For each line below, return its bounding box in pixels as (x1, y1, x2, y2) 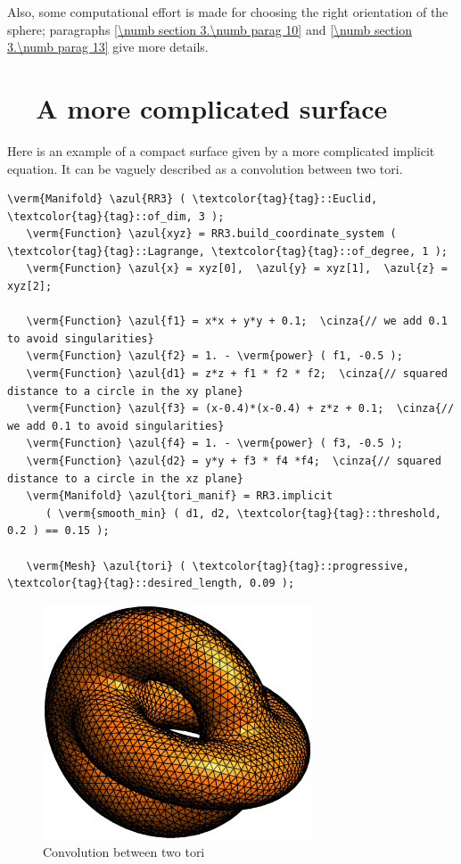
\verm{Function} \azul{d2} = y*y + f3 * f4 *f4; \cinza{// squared (26, 455, 441, 467)
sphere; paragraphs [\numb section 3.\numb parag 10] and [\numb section (7, 20, 412, 38)
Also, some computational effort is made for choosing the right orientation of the (7, 3, 449, 21)
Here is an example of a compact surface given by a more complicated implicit (7, 141, 435, 160)
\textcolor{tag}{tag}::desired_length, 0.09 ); (7, 577, 295, 590)
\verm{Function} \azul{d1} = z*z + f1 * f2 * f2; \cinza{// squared (26, 367, 448, 381)
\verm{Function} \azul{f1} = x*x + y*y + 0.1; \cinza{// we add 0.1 (26, 315, 448, 328)
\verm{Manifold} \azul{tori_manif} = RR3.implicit (26, 490, 333, 503)
